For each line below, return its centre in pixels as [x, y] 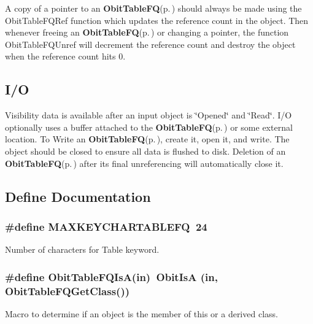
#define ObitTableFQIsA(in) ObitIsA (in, [111, 276]
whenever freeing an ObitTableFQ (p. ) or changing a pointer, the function [147, 32]
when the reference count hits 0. [65, 56]
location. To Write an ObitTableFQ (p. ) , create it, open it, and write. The [147, 139]
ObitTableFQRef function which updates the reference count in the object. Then [157, 20]
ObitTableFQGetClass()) [68, 291]
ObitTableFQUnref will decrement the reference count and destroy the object [150, 44]
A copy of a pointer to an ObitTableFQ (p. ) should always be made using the [153, 8]
